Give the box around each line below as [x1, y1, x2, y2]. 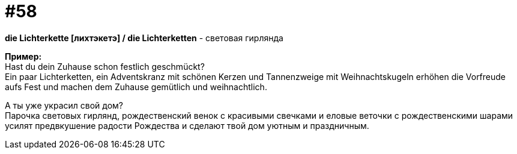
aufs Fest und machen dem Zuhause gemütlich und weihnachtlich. [5, 81, 267, 92]
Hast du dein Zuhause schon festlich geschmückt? [5, 61, 205, 72]
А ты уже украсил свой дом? [5, 100, 124, 110]
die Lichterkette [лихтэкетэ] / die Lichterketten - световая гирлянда [5, 32, 283, 43]
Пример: [5, 51, 42, 61]
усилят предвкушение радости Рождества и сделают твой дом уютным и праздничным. [5, 120, 369, 131]
